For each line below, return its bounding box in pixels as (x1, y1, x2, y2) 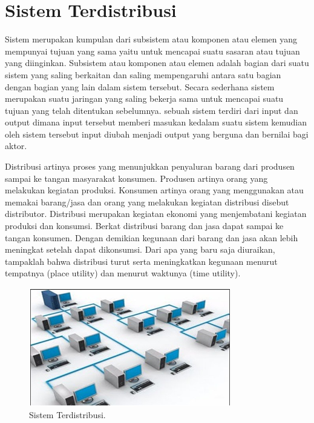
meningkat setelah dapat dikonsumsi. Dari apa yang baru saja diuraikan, (5, 243, 275, 256)
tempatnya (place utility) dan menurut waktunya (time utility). (5, 267, 241, 279)
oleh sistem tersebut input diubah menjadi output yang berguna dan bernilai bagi (5, 127, 309, 140)
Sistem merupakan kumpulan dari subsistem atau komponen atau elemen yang (5, 33, 298, 45)
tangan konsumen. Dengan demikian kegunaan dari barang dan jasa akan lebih (5, 231, 298, 244)
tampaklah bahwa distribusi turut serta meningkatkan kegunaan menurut (5, 255, 278, 267)
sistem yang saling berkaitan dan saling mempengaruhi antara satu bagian (5, 68, 281, 81)
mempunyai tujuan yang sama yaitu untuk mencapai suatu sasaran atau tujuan (5, 44, 300, 57)
